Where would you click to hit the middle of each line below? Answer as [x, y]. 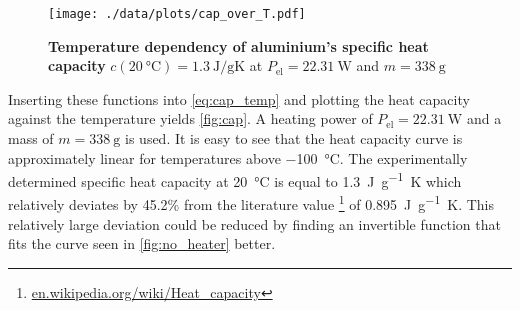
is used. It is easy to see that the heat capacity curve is [294, 138]
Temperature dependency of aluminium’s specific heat [238, 45]
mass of [31, 138]
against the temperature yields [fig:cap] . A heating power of [190, 118]
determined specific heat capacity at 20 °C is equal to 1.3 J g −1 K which [235, 179]
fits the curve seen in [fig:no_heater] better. [142, 243]
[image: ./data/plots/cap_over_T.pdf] [177, 14]
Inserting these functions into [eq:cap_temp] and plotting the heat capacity [239, 98]
